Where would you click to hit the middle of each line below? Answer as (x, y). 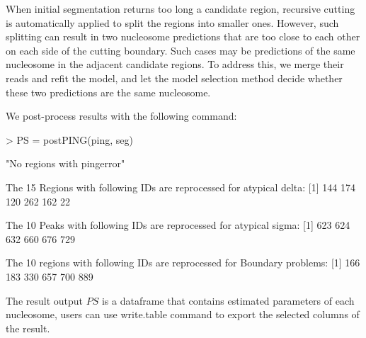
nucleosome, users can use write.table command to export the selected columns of (183, 314)
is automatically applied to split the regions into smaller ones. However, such (172, 22)
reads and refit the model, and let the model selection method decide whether (174, 78)
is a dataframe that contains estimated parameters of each (228, 300)
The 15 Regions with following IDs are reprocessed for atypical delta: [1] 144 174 (181, 187)
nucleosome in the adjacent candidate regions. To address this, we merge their (175, 64)
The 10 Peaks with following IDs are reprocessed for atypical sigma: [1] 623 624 (178, 225)
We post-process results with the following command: (121, 116)
